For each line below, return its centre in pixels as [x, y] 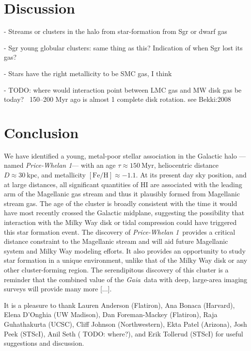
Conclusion [41, 132]
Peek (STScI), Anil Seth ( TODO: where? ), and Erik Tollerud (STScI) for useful [124, 333]
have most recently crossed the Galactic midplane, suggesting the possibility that [124, 213]
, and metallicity [62, 175]
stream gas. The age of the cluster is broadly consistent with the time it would [121, 203]
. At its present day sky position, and [191, 175]
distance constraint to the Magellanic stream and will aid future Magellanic [116, 241]
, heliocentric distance [186, 165]
